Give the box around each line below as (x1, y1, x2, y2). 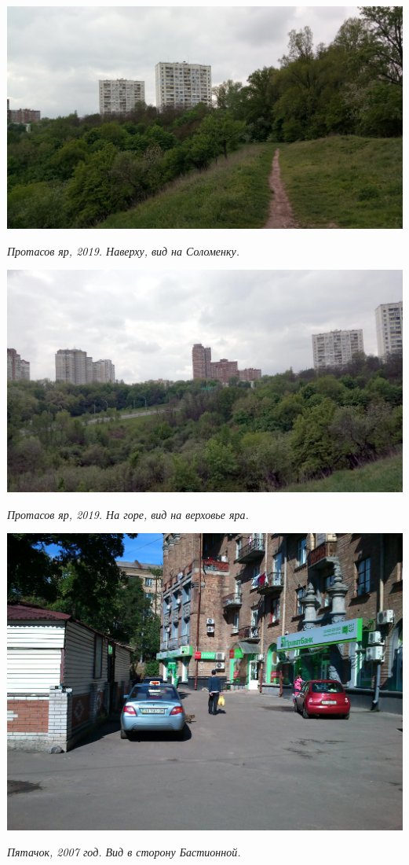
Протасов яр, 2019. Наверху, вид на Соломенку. (7, 242, 240, 259)
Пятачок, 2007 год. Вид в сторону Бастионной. (7, 844, 241, 860)
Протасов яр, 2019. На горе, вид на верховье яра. (7, 506, 249, 522)
